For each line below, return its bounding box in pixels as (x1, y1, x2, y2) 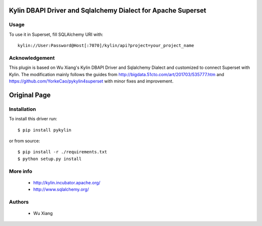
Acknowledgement (9, 54, 55, 61)
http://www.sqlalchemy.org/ (33, 187, 89, 193)
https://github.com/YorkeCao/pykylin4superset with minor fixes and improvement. (9, 78, 174, 84)
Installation (9, 106, 36, 113)
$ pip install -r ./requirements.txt (17, 149, 108, 155)
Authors (9, 198, 29, 205)
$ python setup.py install (17, 156, 82, 161)
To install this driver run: (9, 116, 58, 122)
